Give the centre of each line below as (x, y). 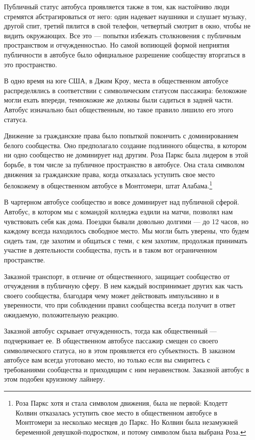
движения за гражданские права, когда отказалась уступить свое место (110, 174)
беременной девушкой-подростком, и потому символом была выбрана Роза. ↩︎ (131, 431)
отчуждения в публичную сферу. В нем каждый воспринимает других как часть (123, 286)
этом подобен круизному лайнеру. (55, 379)
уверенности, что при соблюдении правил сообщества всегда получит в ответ (120, 305)
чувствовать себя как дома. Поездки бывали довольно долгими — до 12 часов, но (126, 221)
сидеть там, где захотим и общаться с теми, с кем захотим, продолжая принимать (126, 240)
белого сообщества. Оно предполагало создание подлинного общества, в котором (125, 145)
